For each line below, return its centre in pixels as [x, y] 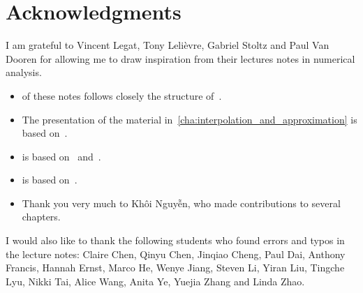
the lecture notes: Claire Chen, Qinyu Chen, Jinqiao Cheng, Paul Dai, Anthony [176, 254]
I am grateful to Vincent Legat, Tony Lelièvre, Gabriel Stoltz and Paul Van [168, 45]
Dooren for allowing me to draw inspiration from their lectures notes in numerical [180, 58]
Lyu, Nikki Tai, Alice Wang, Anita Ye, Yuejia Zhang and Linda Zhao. [155, 281]
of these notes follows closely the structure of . [122, 95]
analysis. [24, 72]
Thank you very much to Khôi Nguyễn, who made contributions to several [181, 203]
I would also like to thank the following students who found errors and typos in [175, 240]
